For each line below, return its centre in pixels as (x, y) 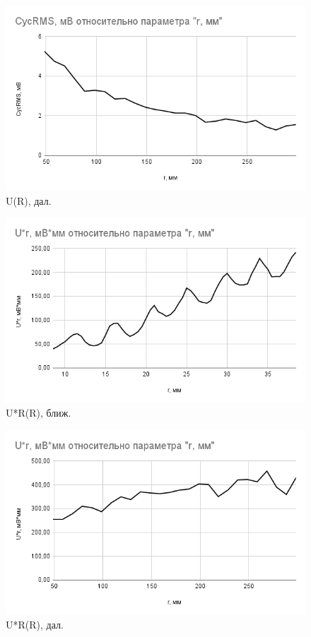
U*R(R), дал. (35, 625)
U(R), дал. (29, 200)
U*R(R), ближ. (39, 413)
